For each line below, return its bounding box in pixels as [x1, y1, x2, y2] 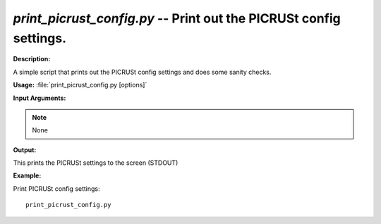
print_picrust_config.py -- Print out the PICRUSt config [13, 11, 341, 26]
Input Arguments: [13, 94, 66, 102]
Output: [13, 145, 37, 154]
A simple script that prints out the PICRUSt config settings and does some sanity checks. [13, 68, 272, 76]
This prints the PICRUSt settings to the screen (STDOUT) [13, 158, 179, 167]
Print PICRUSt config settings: [13, 184, 100, 193]
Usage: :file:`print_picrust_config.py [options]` [13, 81, 147, 89]
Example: [13, 171, 42, 180]
